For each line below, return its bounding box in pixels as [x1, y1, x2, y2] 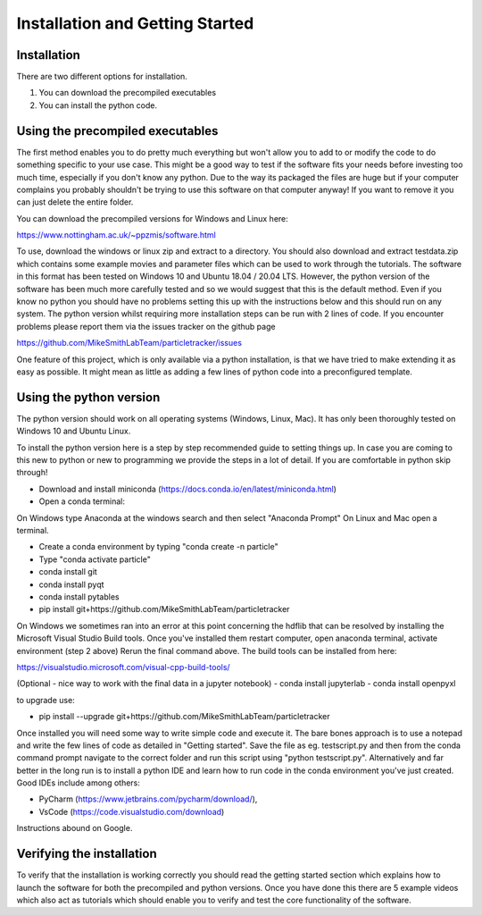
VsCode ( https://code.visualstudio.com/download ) [38, 806, 225, 817]
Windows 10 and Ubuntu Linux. [16, 425, 131, 437]
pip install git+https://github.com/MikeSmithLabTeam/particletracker [38, 604, 290, 615]
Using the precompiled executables [16, 123, 219, 139]
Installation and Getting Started [16, 13, 254, 33]
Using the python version [16, 390, 161, 405]
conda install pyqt [38, 579, 104, 590]
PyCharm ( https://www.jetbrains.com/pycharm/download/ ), [38, 793, 258, 804]
